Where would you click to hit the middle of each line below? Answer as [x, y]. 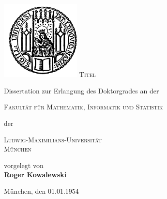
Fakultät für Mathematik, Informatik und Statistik [83, 107]
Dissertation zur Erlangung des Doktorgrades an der [82, 90]
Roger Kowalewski [35, 175]
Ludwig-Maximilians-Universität [53, 139]
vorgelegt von [24, 165]
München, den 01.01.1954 [41, 191]
